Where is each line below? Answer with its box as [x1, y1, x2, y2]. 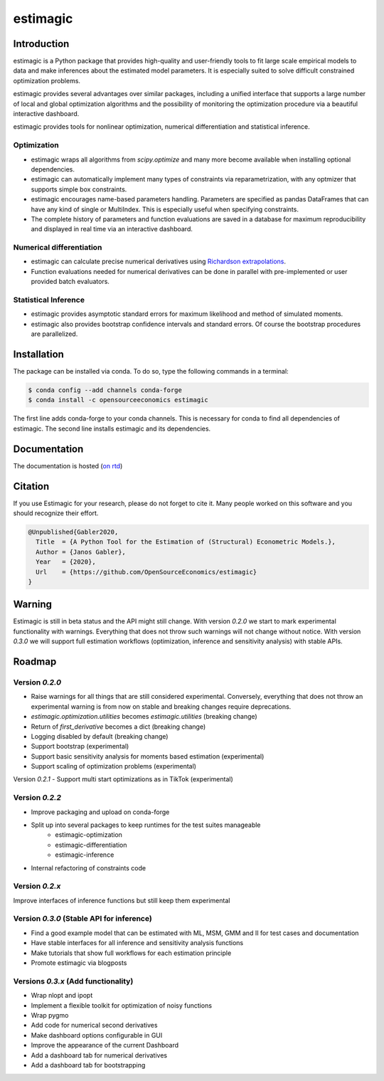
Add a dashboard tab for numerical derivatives [31, 1050, 167, 1060]
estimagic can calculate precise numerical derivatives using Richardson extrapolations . [31, 257, 286, 266]
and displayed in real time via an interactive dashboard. [31, 225, 193, 233]
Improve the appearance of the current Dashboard [31, 1041, 179, 1050]
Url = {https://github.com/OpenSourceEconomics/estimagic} [36, 568, 257, 576]
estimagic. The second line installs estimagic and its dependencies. [13, 424, 211, 433]
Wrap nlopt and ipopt [31, 991, 93, 1000]
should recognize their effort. [13, 509, 99, 517]
